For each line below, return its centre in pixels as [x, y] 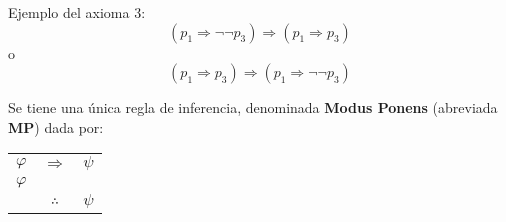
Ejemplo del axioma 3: [77, 12]
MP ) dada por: [56, 126]
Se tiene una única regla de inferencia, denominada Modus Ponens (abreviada [253, 107]
